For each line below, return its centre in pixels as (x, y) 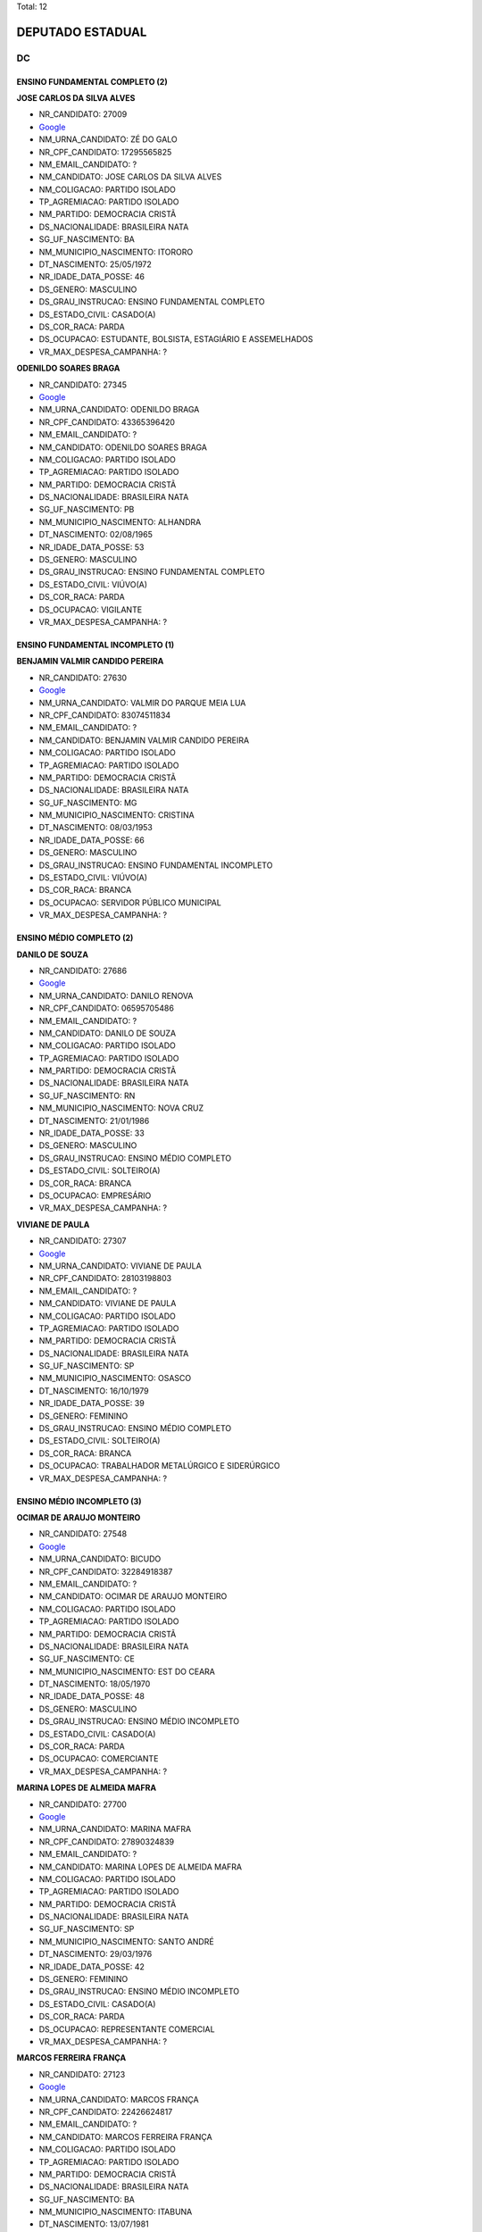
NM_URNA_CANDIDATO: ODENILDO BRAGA (119, 410)
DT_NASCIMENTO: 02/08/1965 (96, 535)
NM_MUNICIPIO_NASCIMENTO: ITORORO (116, 252)
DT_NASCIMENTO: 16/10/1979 (94, 1391)
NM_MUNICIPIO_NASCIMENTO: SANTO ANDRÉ (126, 1941)
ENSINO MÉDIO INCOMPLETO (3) (79, 1501)
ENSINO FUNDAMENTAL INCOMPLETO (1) (96, 645)
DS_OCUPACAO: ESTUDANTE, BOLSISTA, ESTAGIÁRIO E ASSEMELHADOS (176, 339)
